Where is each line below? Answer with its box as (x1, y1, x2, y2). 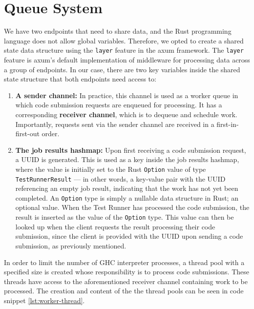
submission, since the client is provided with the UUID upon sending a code (15, 231, 243, 241)
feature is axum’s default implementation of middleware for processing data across (4, 54, 250, 64)
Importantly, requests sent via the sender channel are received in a (15, 119, 214, 129)
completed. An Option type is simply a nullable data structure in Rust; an (15, 192, 238, 203)
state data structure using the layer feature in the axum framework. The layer (4, 45, 244, 55)
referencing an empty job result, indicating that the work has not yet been (15, 183, 238, 193)
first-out (15, 128, 40, 139)
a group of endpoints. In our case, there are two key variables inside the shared (4, 64, 240, 74)
